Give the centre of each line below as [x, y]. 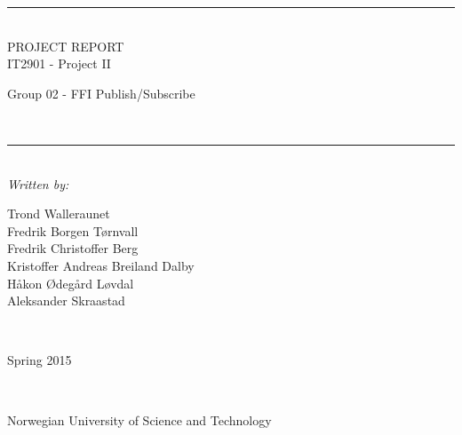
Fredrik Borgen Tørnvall [73, 230]
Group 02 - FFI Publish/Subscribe [101, 93]
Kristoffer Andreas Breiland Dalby [101, 265]
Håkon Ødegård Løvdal [71, 283]
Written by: [38, 183]
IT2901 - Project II [59, 63]
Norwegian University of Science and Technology [139, 419]
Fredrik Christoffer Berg [73, 248]
